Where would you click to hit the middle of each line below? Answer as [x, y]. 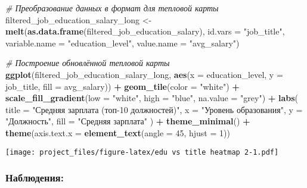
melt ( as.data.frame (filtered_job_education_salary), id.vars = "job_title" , [145, 31]
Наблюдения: [35, 178]
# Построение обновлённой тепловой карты [88, 63]
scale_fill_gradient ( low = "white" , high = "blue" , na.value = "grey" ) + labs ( [152, 98]
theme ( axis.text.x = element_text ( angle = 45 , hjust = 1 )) [118, 132]
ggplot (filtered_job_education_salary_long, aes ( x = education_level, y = [144, 74]
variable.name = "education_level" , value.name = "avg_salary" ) [123, 43]
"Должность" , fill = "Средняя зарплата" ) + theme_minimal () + [128, 121]
